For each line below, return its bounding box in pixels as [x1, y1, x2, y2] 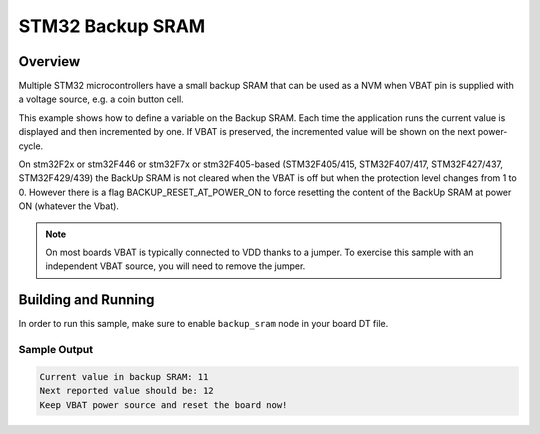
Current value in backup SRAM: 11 [39, 371, 209, 382]
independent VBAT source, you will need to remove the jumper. [45, 260, 306, 272]
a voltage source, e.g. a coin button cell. [18, 93, 184, 105]
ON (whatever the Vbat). [18, 200, 120, 212]
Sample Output [18, 343, 94, 357]
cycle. [18, 140, 44, 152]
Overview [18, 53, 81, 70]
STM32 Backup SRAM [18, 15, 206, 37]
